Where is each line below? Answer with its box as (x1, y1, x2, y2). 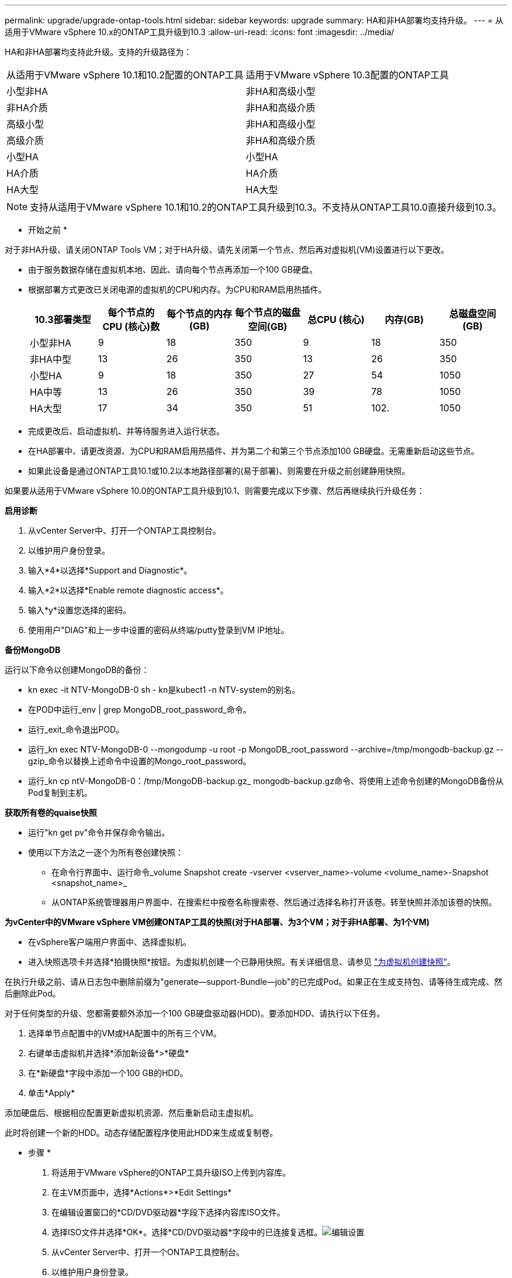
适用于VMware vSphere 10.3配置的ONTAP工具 (245, 69, 449, 81)
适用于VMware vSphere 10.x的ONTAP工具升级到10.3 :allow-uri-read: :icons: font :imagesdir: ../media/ (5, 27, 395, 37)
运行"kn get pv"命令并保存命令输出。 (28, 827, 170, 837)
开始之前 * (28, 225, 67, 235)
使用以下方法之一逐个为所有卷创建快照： (28, 847, 184, 857)
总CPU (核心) (307, 314, 365, 325)
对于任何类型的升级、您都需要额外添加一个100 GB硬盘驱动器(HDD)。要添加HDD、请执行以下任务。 (5, 1008, 385, 1018)
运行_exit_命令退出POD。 (28, 724, 124, 734)
